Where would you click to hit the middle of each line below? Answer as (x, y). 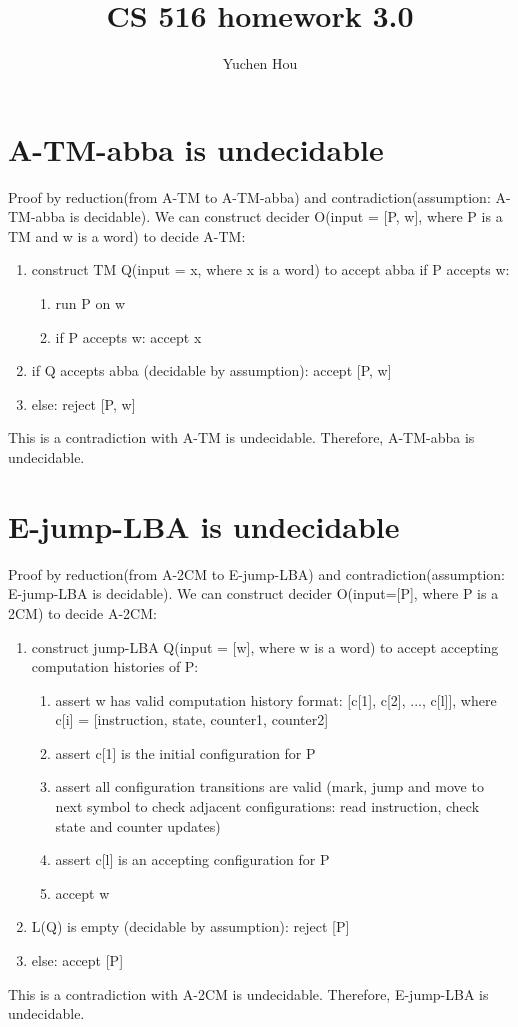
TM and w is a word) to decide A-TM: (127, 235)
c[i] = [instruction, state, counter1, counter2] (192, 719)
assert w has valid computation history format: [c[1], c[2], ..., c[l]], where (276, 699)
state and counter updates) (138, 825)
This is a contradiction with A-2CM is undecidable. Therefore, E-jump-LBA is (248, 993)
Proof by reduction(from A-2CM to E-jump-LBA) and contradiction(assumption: (256, 573)
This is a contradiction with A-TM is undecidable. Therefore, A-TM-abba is (241, 437)
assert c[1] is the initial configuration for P (185, 752)
